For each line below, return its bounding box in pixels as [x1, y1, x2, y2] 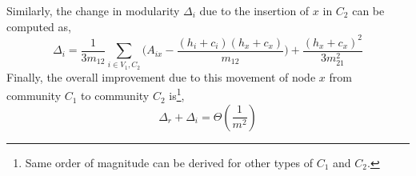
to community [81, 87, 150, 104]
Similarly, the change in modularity [6, 2, 180, 18]
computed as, [6, 18, 71, 34]
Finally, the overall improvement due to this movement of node [6, 68, 316, 85]
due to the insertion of [199, 2, 310, 18]
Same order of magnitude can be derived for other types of [25, 154, 314, 170]
